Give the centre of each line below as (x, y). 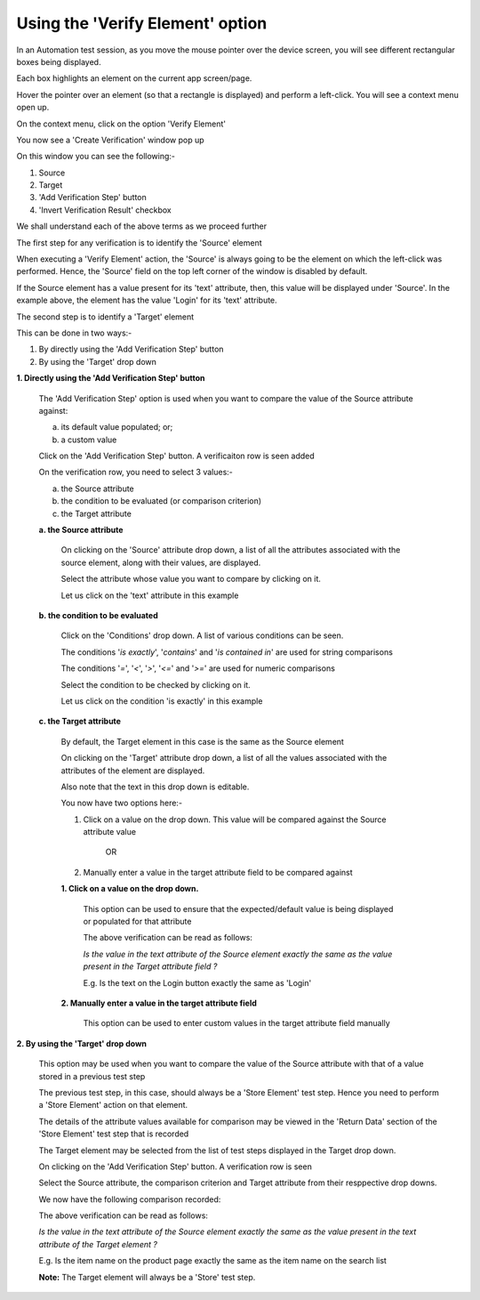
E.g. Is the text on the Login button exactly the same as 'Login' (197, 982)
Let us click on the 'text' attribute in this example (150, 595)
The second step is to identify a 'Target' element (105, 317)
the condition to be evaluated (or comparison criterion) (161, 501)
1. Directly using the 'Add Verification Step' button (111, 378)
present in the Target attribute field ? (150, 966)
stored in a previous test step (92, 1076)
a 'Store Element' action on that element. (113, 1105)
